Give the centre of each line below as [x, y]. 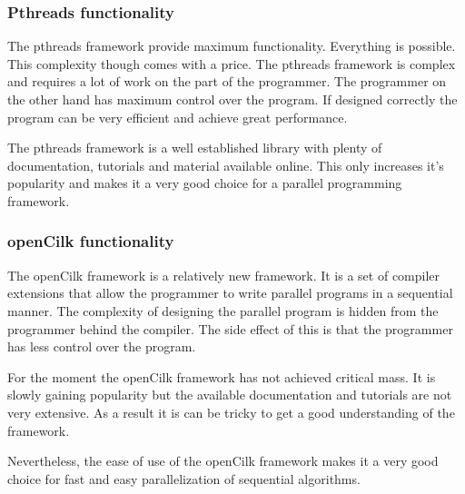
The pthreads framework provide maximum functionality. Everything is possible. [232, 46]
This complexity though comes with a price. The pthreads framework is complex [232, 63]
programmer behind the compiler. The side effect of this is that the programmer [230, 328]
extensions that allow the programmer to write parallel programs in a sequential [230, 293]
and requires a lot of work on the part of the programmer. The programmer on [227, 81]
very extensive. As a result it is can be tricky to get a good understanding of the [231, 412]
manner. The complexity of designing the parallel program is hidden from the [223, 310]
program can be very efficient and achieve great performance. [178, 117]
